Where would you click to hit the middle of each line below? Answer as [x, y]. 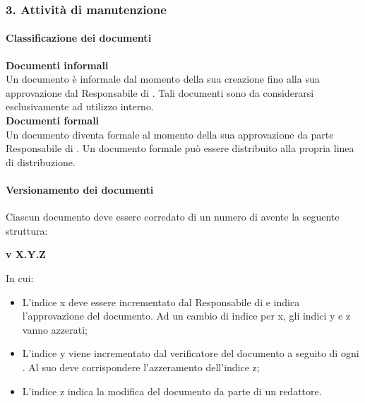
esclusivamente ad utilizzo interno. [80, 106]
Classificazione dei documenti [79, 38]
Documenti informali [57, 65]
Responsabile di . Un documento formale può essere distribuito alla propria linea [180, 148]
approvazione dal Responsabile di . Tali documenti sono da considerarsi [160, 92]
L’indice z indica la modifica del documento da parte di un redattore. [172, 391]
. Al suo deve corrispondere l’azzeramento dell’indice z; [141, 367]
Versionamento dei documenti [80, 189]
